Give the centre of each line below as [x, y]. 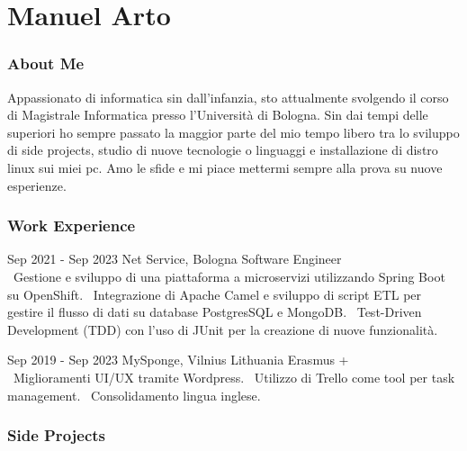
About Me [46, 63]
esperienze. [37, 185]
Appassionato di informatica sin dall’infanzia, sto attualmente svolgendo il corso [228, 97]
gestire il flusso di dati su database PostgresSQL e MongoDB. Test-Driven [215, 312]
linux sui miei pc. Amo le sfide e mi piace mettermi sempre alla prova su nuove [225, 167]
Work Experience [72, 225]
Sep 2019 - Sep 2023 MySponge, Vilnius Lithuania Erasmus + [178, 360]
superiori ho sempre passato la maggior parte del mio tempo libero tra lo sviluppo [233, 132]
